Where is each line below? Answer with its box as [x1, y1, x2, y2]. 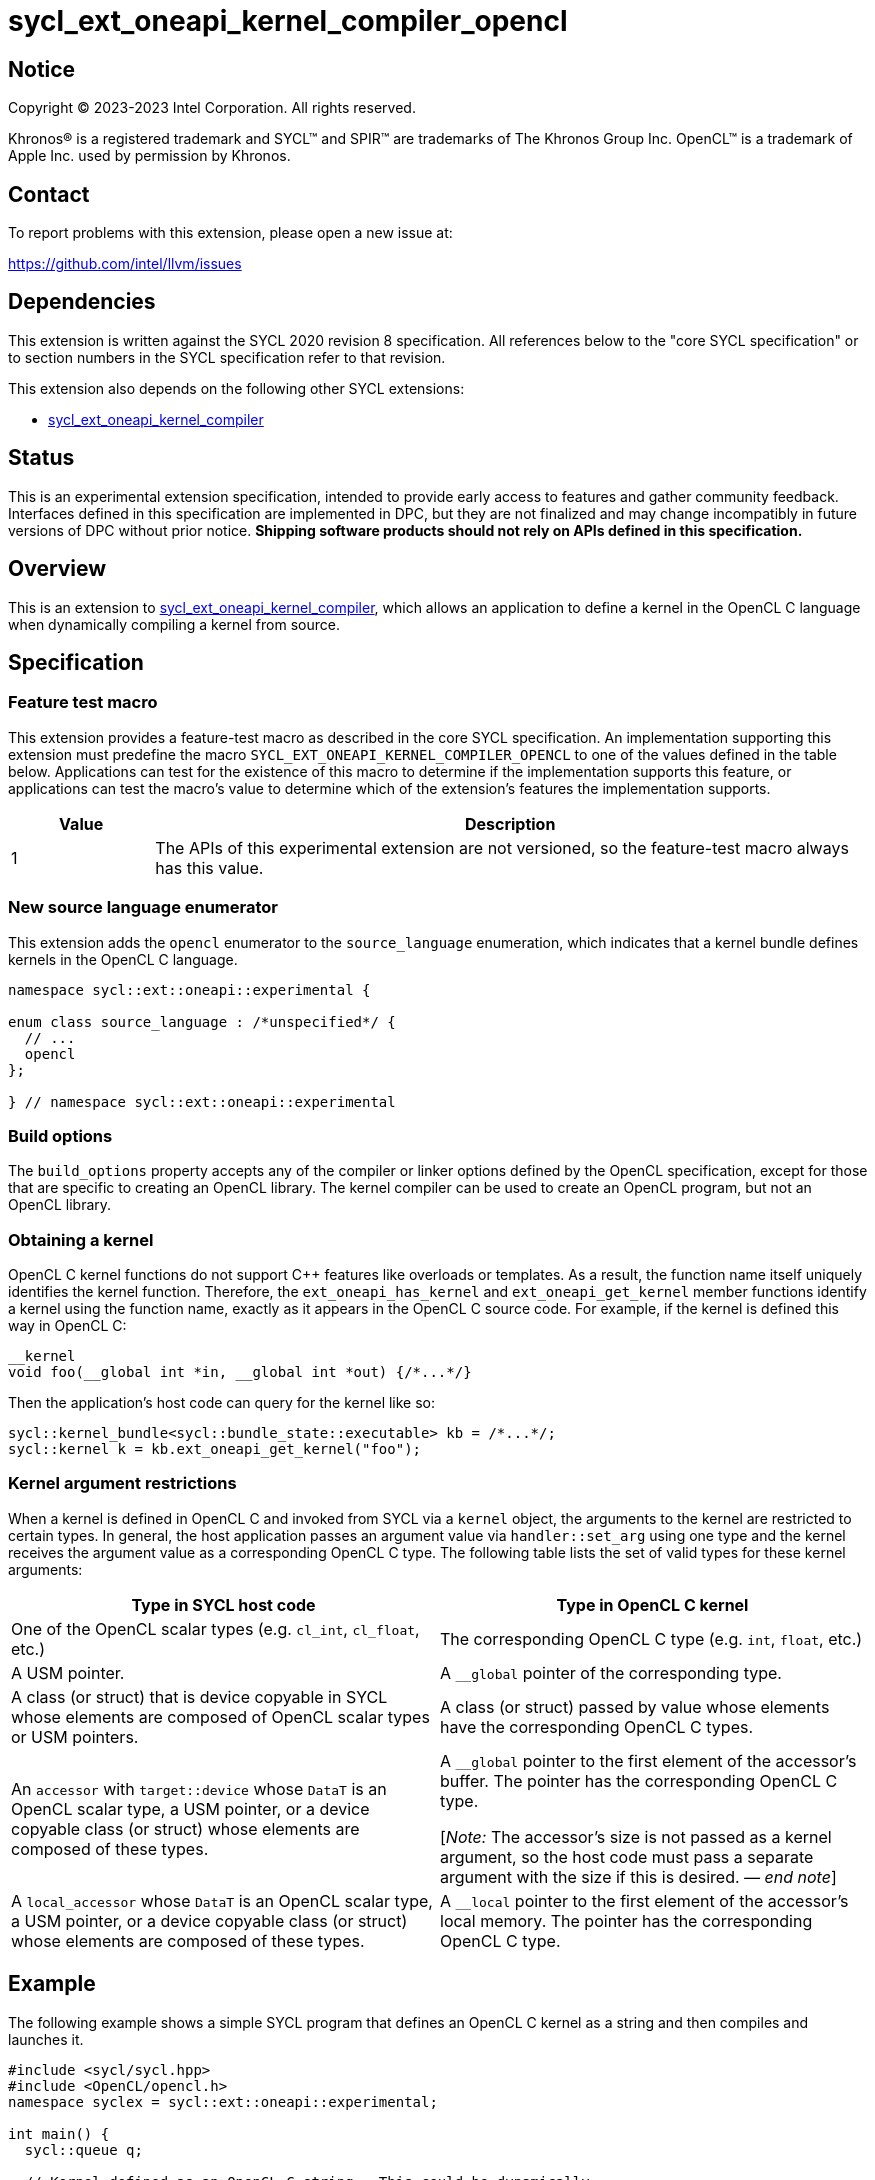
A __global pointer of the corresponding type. [440, 1662, 782, 1683]
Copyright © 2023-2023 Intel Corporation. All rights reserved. [8, 99, 416, 117]
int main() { [8, 2125, 110, 2142]
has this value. [155, 857, 264, 878]
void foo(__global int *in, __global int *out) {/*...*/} [8, 1364, 472, 1381]
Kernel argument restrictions [8, 1473, 237, 1494]
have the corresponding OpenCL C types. [440, 1716, 754, 1737]
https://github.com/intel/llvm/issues [8, 255, 242, 273]
